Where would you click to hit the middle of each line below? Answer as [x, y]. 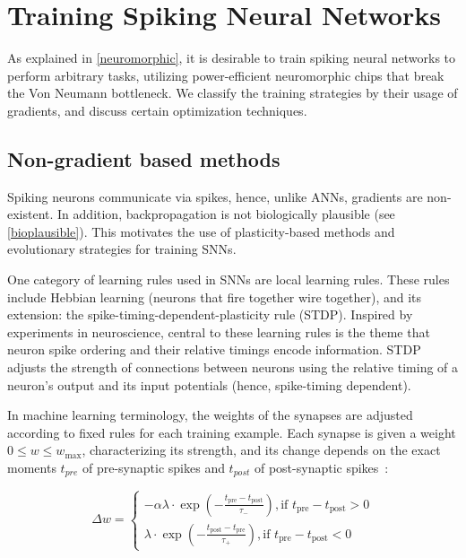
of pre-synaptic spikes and [154, 468]
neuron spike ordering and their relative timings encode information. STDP [214, 349]
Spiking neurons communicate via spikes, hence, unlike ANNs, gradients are [215, 196]
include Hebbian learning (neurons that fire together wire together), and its [215, 296]
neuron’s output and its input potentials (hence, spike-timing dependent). [209, 384]
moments [32, 468]
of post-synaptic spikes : [321, 468]
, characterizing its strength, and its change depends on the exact [261, 450]
